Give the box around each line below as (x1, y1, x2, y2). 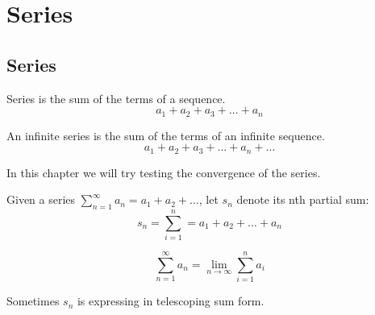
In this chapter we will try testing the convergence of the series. (6, 164, 321, 180)
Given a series (6, 191, 76, 208)
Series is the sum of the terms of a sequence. (6, 89, 226, 106)
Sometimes (6, 292, 60, 309)
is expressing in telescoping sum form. (77, 292, 265, 309)
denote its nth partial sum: (236, 191, 369, 208)
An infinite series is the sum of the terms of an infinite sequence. (6, 126, 325, 143)
